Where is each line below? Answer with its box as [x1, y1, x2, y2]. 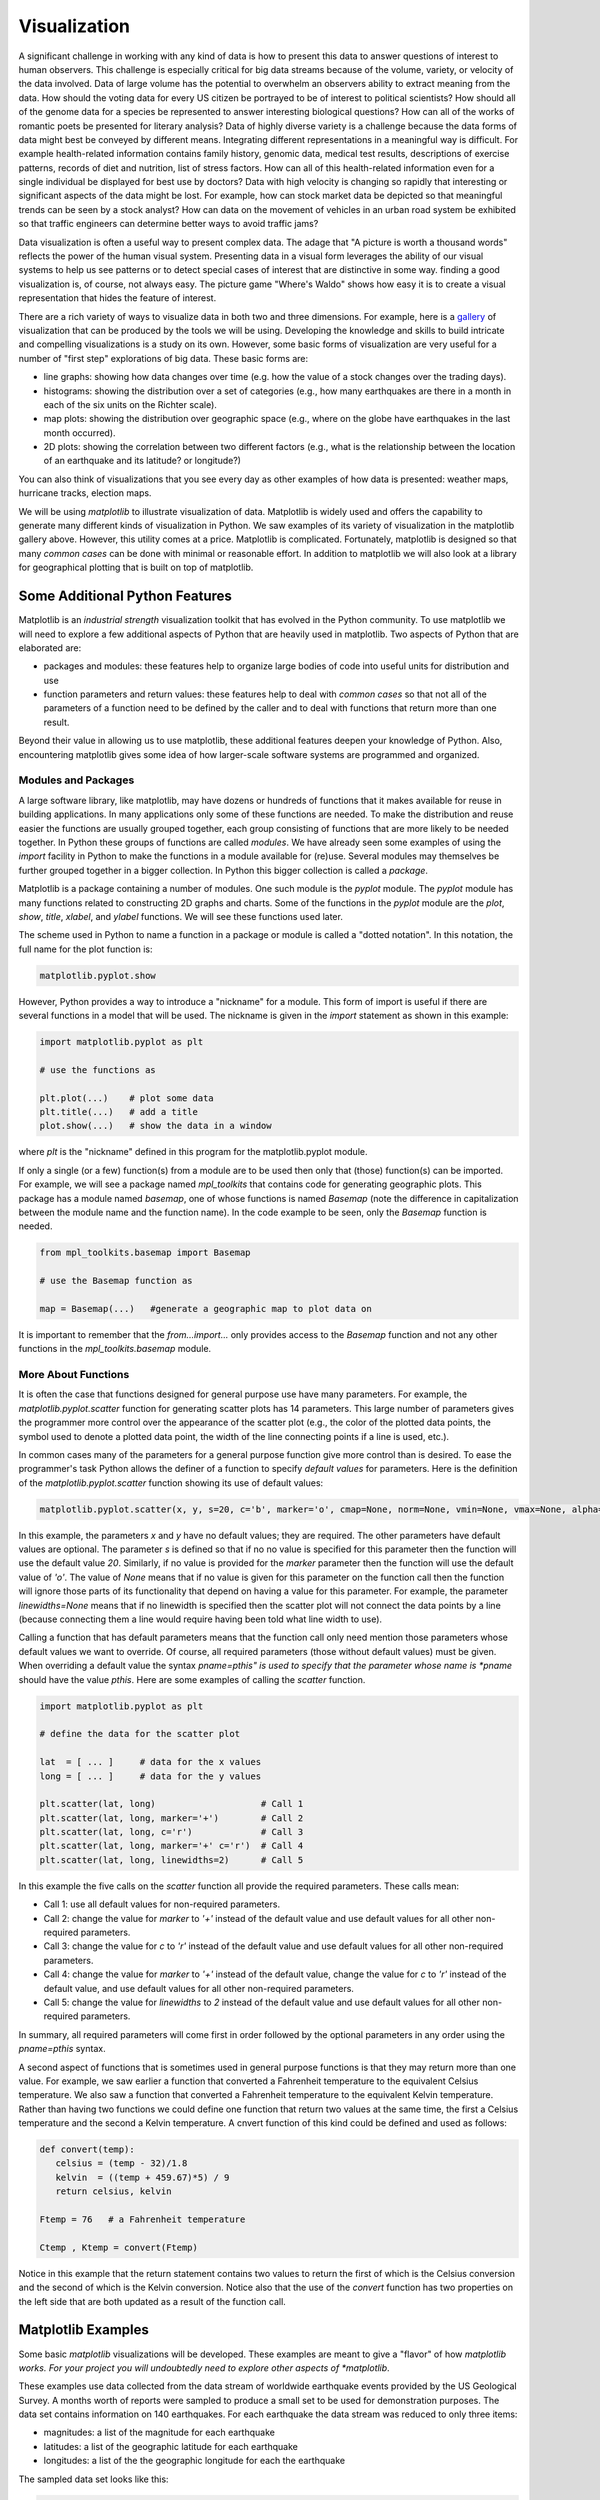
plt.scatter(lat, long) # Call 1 [39, 1798, 304, 1810]
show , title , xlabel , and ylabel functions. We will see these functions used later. [18, 910, 344, 922]
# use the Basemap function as [39, 1275, 194, 1287]
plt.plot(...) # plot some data [39, 1092, 214, 1104]
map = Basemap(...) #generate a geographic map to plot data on [39, 1303, 372, 1314]
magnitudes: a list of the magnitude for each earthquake [43, 2426, 275, 2439]
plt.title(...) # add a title [39, 1106, 199, 1117]
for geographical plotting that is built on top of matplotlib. [18, 561, 254, 574]
